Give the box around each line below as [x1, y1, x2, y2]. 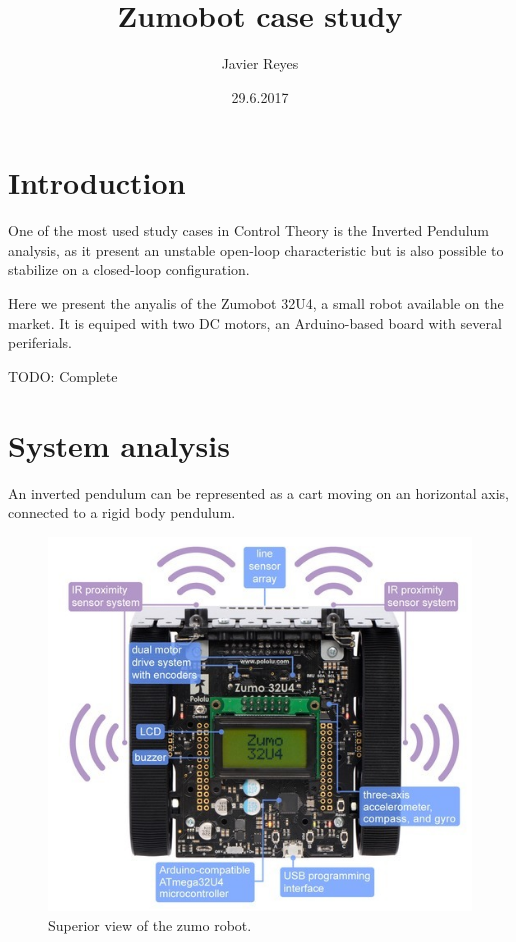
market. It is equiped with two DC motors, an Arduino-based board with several [8, 312, 502, 333]
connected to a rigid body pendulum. [8, 502, 236, 523]
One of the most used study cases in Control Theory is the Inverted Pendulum [8, 220, 490, 241]
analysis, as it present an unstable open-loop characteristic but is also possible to [8, 239, 504, 260]
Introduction [8, 162, 186, 203]
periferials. [8, 332, 72, 353]
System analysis [8, 424, 230, 465]
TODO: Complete [8, 365, 118, 386]
